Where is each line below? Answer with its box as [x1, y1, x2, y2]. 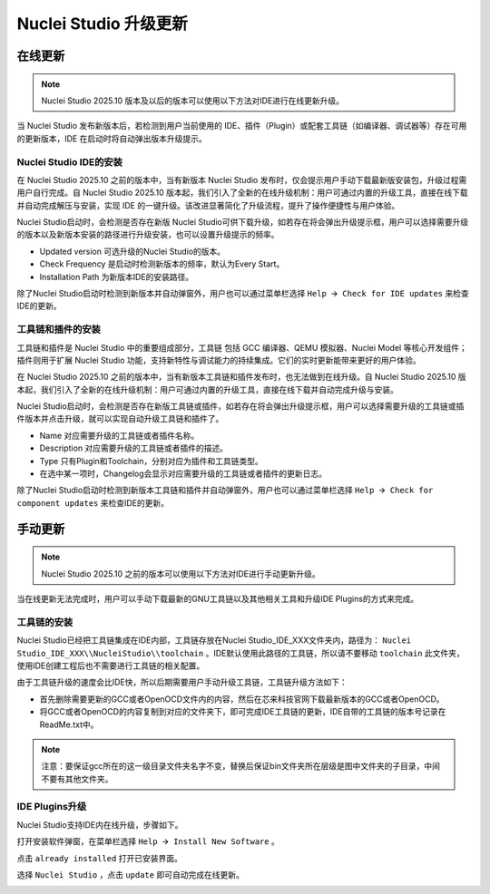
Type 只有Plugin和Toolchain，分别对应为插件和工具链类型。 [39, 455, 263, 466]
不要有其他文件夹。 [41, 773, 113, 784]
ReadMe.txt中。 [39, 719, 99, 730]
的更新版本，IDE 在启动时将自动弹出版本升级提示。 [16, 132, 208, 144]
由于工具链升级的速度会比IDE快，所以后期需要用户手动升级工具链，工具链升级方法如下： [16, 676, 348, 688]
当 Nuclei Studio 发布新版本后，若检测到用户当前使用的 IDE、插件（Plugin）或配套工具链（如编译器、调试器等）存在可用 [16, 121, 467, 131]
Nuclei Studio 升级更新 [16, 14, 188, 34]
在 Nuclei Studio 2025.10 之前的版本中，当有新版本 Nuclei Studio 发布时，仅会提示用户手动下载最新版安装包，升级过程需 [16, 174, 467, 185]
